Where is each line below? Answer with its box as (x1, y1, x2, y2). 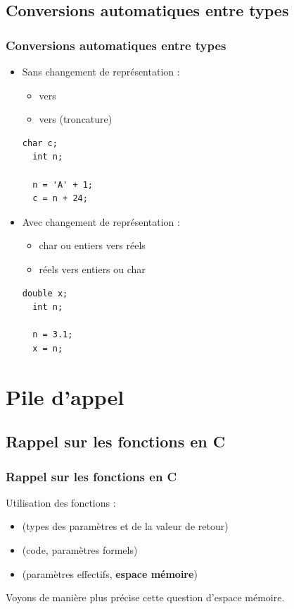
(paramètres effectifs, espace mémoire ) (22, 566, 198, 581)
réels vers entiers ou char (39, 261, 146, 276)
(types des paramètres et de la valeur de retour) (22, 519, 229, 533)
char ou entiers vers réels (39, 238, 146, 253)
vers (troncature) (39, 111, 113, 126)
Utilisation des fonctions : (6, 495, 116, 509)
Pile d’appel (6, 382, 124, 411)
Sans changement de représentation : (22, 64, 180, 78)
